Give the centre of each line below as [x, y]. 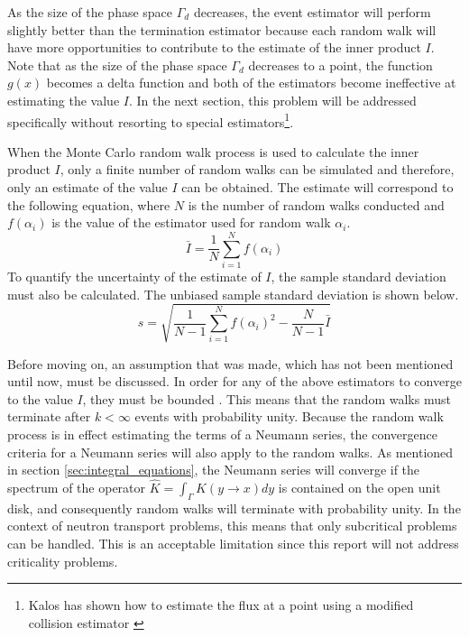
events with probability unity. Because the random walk [289, 416]
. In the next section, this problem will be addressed [272, 100]
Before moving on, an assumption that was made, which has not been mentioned [230, 363]
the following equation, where [89, 204]
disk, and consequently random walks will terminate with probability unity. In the [234, 508]
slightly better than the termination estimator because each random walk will [222, 29]
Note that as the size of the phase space [117, 65]
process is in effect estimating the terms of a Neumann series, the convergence [222, 434]
